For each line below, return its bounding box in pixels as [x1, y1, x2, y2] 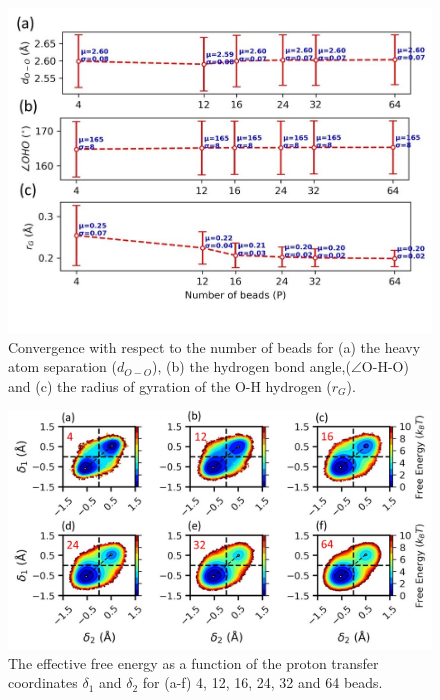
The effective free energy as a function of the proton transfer [8, 652, 379, 673]
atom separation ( [8, 356, 118, 377]
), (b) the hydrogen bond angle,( [152, 356, 351, 377]
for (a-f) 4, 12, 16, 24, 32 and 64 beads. [142, 672, 383, 693]
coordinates [8, 672, 78, 693]
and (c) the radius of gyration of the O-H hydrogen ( [8, 375, 332, 396]
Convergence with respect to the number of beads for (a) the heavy [8, 336, 421, 357]
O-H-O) [361, 356, 409, 377]
